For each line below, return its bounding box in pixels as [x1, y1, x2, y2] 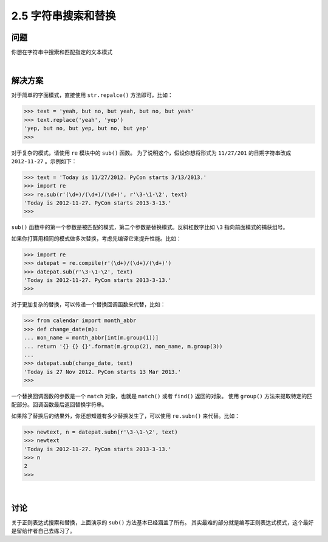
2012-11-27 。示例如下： [11, 157, 77, 164]
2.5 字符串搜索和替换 [11, 9, 116, 23]
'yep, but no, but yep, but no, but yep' [24, 125, 149, 132]
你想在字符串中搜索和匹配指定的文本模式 [11, 49, 112, 56]
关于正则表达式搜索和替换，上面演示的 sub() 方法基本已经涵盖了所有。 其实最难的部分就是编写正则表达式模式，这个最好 [11, 518, 314, 526]
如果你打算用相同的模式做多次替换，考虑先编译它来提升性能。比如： [11, 234, 182, 242]
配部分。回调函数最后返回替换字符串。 [11, 401, 108, 408]
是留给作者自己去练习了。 [11, 527, 75, 535]
